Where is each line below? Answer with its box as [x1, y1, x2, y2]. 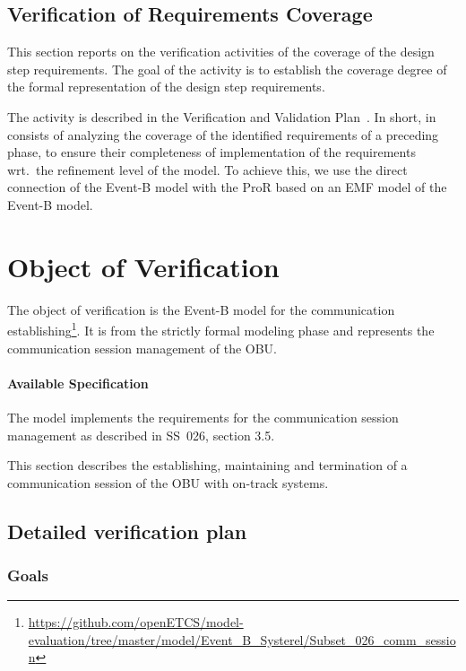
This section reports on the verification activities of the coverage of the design [7, 42, 435, 61]
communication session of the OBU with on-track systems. [7, 473, 329, 492]
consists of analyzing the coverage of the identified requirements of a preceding [7, 125, 439, 144]
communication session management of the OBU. [7, 338, 277, 357]
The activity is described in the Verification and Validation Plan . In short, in [7, 107, 436, 126]
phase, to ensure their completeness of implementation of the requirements [7, 143, 416, 161]
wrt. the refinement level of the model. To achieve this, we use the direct [7, 160, 408, 179]
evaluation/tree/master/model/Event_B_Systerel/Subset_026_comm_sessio [28, 630, 456, 649]
